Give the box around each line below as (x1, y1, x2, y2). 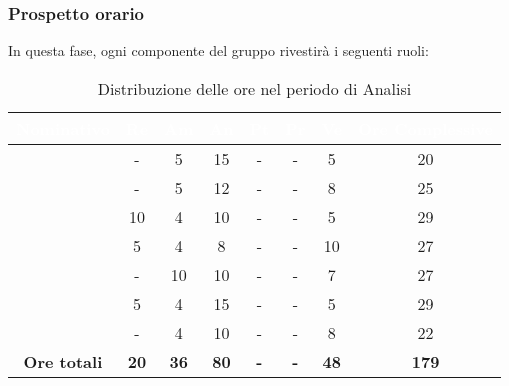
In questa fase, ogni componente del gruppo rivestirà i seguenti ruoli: (8, 40, 429, 61)
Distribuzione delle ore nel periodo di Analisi (97, 76, 412, 100)
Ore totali (23, 349, 103, 373)
